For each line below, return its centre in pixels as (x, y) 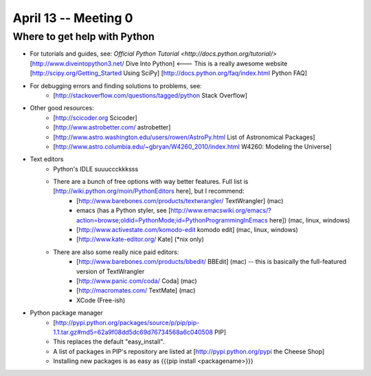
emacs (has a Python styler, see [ (124, 211)
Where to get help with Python (83, 36)
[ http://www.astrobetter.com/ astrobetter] (112, 127)
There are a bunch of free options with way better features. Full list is (151, 182)
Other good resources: (62, 108)
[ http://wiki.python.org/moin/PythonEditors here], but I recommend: (149, 191)
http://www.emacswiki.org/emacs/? (221, 211)
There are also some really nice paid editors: (116, 252)
